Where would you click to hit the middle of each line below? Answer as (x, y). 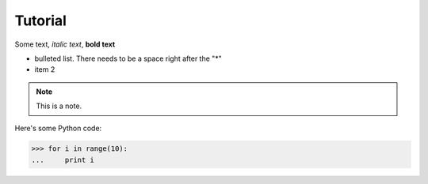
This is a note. (59, 106)
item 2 (45, 69)
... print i (63, 160)
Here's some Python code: (58, 128)
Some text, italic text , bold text (65, 44)
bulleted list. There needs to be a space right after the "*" (128, 58)
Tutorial (41, 21)
